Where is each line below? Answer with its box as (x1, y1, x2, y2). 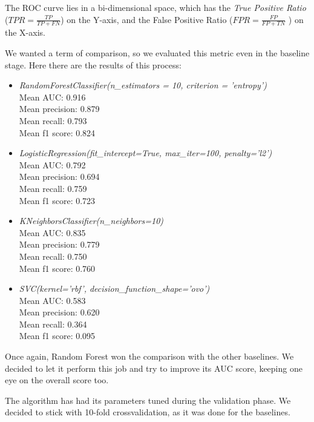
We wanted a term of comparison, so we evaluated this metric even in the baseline (5, 47, 310, 59)
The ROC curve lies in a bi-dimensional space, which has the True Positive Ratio (5, 1, 306, 13)
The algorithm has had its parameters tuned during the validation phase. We (5, 394, 291, 406)
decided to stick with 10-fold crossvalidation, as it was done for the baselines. (5, 406, 290, 418)
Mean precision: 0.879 (19, 102, 100, 115)
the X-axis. (5, 26, 45, 39)
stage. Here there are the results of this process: (5, 58, 182, 71)
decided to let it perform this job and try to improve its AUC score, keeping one (5, 361, 303, 374)
